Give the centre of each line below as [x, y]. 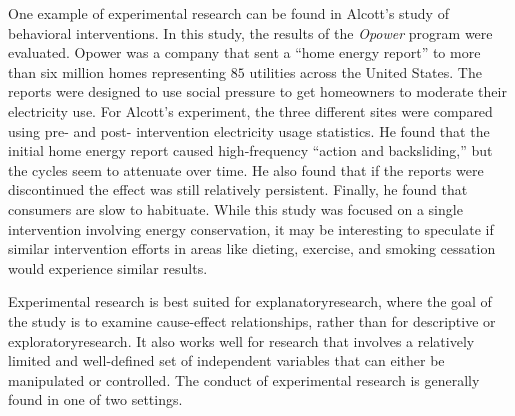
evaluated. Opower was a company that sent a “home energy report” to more [244, 52]
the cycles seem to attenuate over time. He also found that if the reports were [246, 169]
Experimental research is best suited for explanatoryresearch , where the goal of [250, 301]
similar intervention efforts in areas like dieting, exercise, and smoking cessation [252, 248]
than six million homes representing [117, 71]
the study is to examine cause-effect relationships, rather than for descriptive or [252, 320]
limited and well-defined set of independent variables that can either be [226, 360]
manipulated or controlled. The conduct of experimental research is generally [244, 379]
